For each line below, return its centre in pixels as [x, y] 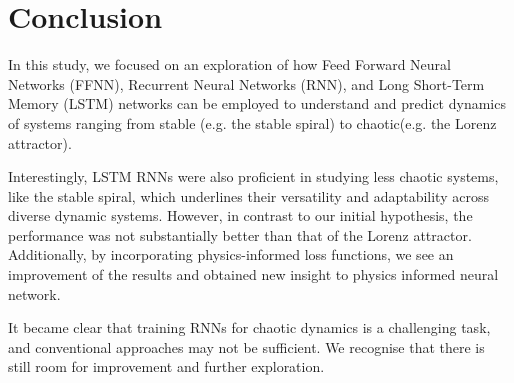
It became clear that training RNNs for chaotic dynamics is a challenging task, [249, 327]
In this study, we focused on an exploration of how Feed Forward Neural [229, 64]
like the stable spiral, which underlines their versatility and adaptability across [248, 195]
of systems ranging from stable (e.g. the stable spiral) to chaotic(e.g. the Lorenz [252, 122]
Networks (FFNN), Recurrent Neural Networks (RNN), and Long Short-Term [246, 83]
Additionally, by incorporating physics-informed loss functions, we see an [231, 254]
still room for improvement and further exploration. [166, 366]
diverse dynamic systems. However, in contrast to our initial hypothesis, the [240, 215]
